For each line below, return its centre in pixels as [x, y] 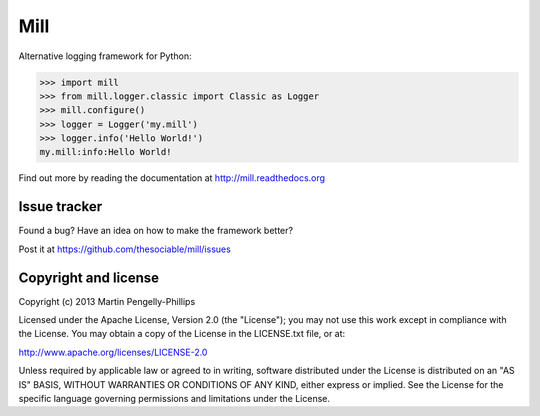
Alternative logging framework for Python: [105, 56]
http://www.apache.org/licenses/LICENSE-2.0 [113, 352]
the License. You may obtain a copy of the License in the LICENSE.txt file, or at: [182, 334]
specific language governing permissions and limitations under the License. [174, 399]
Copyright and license [89, 277]
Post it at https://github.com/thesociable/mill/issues [125, 249]
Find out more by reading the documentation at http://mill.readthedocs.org [171, 178]
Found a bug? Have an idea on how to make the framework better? [156, 231]
